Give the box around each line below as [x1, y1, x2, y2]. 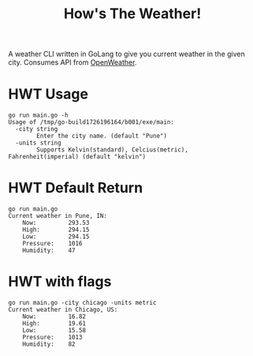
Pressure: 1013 [22, 333, 83, 341]
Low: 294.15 [22, 233, 90, 241]
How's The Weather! [63, 5, 202, 23]
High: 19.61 [22, 320, 87, 328]
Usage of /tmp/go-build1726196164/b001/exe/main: [8, 118, 175, 126]
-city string [15, 126, 58, 133]
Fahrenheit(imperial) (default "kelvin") [8, 153, 147, 161]
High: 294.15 [22, 226, 90, 234]
